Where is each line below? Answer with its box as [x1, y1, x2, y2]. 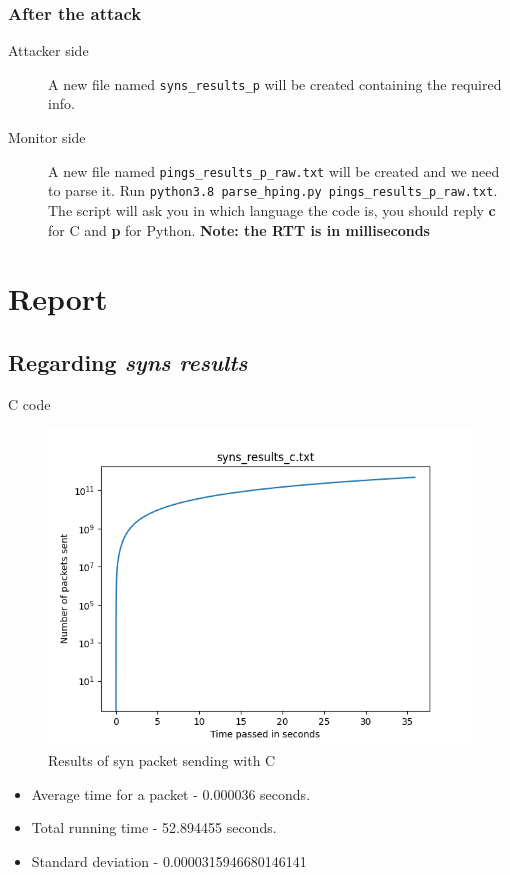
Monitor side [8, 127, 86, 148]
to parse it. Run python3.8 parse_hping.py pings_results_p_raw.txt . [48, 180, 498, 201]
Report [8, 278, 108, 319]
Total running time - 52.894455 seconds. [31, 817, 277, 838]
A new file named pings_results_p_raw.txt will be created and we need [48, 160, 500, 181]
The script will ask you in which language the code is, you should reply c [48, 199, 496, 220]
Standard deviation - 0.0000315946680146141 [31, 850, 307, 871]
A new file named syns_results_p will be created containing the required [48, 73, 502, 94]
